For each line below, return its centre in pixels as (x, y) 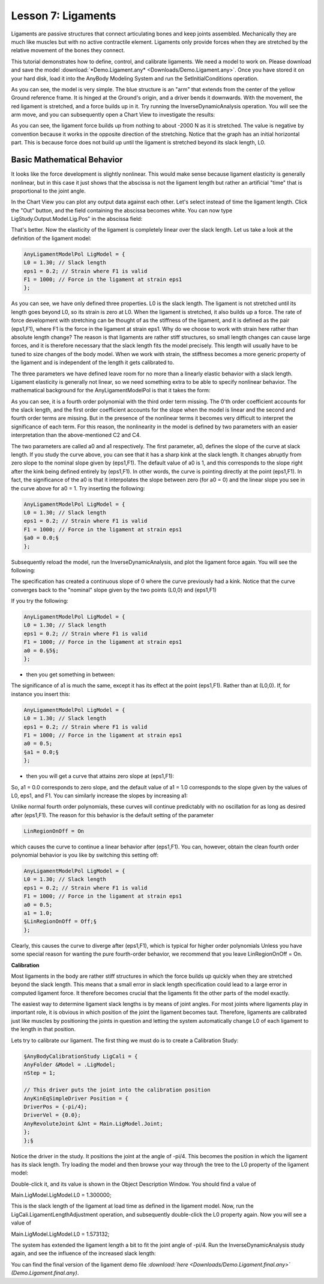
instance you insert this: (41, 694)
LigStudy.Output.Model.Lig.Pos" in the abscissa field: (77, 219)
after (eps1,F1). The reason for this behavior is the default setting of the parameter (112, 815)
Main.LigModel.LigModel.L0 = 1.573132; (60, 1234)
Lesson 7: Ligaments (64, 16)
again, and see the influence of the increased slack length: (83, 1253)
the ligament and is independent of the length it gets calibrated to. (93, 363)
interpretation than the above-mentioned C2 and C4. (76, 435)
